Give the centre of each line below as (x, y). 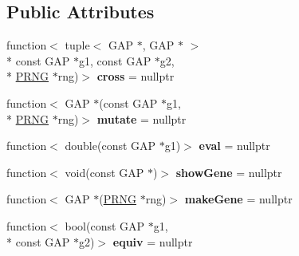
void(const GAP (104, 172)
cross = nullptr (136, 76)
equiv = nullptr (153, 241)
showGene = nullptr (229, 172)
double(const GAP (110, 146)
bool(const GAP (105, 225)
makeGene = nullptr (238, 199)
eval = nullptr (234, 146)
